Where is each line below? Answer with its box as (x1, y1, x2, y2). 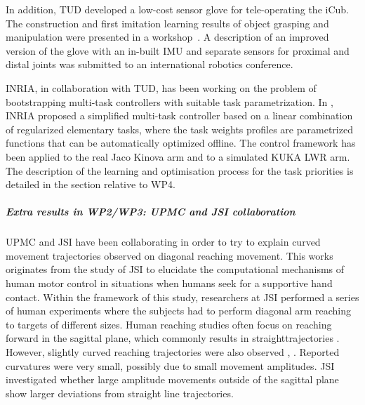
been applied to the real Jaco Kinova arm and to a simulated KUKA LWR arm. (6, 149, 350, 164)
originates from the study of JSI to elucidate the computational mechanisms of (6, 262, 345, 277)
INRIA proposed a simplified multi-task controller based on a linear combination (6, 108, 353, 123)
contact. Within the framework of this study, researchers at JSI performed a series (6, 289, 359, 304)
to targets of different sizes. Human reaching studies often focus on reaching (6, 317, 332, 331)
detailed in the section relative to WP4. (6, 177, 175, 192)
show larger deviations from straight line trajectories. (6, 385, 234, 400)
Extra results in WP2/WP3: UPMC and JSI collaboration (6, 204, 296, 219)
